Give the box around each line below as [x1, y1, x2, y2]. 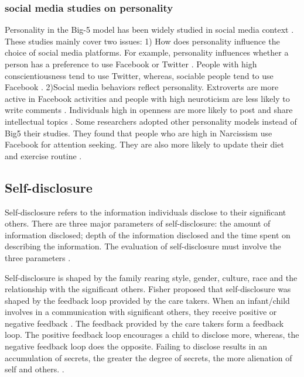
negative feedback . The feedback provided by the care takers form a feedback [5, 317, 284, 329]
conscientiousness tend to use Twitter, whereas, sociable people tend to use [5, 69, 274, 81]
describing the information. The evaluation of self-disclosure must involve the [5, 240, 281, 252]
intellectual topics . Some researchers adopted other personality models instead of [5, 115, 297, 127]
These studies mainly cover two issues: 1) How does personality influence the [5, 35, 280, 47]
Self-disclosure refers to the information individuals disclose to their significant [5, 205, 286, 218]
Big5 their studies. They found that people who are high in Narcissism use [5, 126, 272, 139]
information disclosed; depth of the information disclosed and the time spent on [5, 228, 291, 241]
